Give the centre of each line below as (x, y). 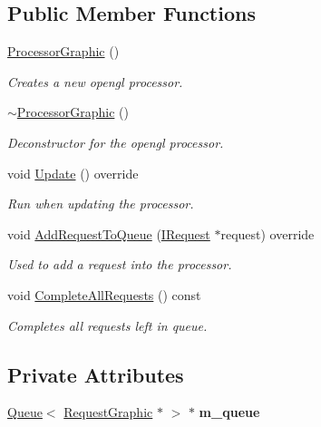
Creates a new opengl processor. (95, 81)
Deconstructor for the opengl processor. (116, 142)
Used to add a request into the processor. (120, 264)
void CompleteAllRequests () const (104, 294)
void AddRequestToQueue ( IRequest (109, 233)
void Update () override (73, 173)
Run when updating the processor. (101, 204)
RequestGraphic (108, 412)
